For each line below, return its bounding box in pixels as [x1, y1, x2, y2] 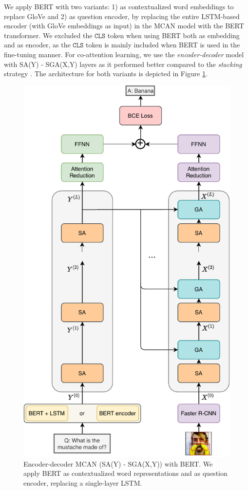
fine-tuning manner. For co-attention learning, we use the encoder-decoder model [4, 49, 244, 59]
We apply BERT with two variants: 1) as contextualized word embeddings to [4, 1, 234, 11]
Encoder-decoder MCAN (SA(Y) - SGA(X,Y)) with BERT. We [23, 458, 213, 469]
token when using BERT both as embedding [107, 30, 240, 40]
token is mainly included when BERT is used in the [86, 40, 240, 50]
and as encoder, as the [4, 40, 71, 50]
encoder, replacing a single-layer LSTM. [23, 477, 142, 488]
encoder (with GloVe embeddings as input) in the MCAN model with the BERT [4, 21, 244, 31]
